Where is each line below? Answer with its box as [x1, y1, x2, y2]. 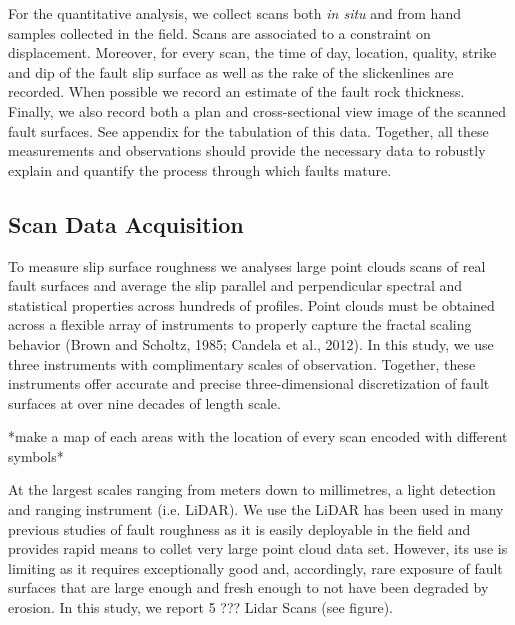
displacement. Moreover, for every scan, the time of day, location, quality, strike [8, 42, 497, 63]
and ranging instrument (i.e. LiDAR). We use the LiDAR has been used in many [8, 499, 504, 520]
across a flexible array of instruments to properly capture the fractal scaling [8, 314, 472, 335]
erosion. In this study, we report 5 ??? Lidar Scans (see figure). [8, 597, 393, 618]
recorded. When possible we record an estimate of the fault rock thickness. [8, 81, 465, 102]
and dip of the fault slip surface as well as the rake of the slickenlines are [8, 61, 454, 82]
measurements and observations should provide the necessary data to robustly [8, 140, 486, 161]
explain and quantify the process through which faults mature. [8, 159, 392, 180]
